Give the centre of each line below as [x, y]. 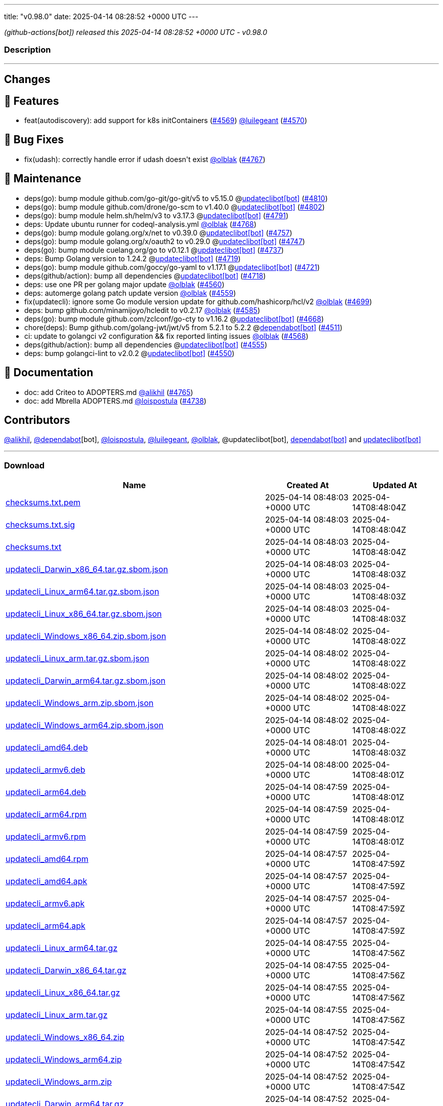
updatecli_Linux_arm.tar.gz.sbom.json [77, 659]
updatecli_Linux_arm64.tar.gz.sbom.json [82, 592]
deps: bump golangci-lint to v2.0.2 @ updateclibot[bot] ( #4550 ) [129, 353]
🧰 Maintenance [43, 179]
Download [25, 465]
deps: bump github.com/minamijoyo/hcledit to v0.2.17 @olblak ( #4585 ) [142, 310]
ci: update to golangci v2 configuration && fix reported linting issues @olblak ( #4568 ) [166, 336]
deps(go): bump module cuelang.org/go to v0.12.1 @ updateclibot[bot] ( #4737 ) [154, 250]
